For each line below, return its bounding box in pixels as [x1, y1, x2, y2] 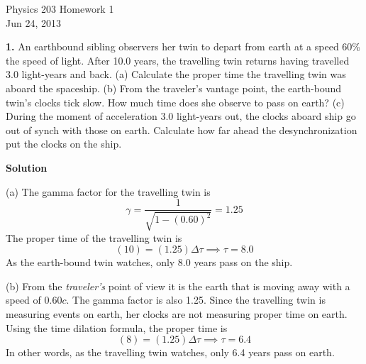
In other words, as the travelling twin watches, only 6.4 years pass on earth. [6, 345, 335, 360]
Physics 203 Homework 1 [6, 1, 114, 16]
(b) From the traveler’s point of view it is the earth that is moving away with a [6, 278, 350, 293]
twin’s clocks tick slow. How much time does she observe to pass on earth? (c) [6, 94, 345, 109]
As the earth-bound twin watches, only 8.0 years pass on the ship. [6, 255, 293, 270]
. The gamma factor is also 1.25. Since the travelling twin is [66, 292, 326, 307]
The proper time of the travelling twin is [6, 230, 182, 245]
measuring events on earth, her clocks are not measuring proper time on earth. [6, 306, 348, 321]
